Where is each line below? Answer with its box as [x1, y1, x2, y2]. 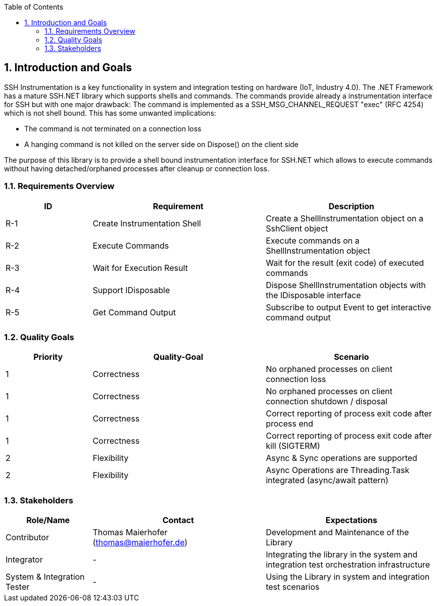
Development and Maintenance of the [266, 527, 409, 538]
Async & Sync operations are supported [266, 453, 417, 463]
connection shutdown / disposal [266, 396, 387, 407]
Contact [162, 515, 194, 526]
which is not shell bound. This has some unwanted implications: [4, 108, 216, 117]
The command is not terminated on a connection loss [24, 124, 202, 133]
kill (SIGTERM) [266, 441, 320, 451]
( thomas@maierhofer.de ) [92, 537, 188, 548]
